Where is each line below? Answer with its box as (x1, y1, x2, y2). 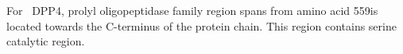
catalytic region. (6, 33, 85, 49)
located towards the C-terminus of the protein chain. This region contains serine (6, 17, 397, 34)
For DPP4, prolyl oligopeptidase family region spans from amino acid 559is (6, 2, 378, 18)
